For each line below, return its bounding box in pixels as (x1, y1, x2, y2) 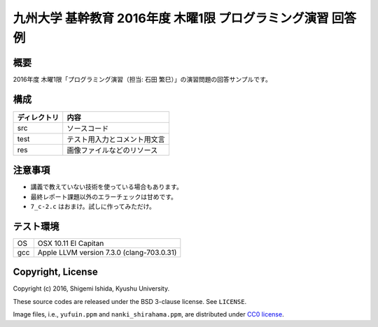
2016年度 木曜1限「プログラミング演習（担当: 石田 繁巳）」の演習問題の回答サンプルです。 (13, 75, 272, 83)
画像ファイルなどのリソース (66, 145, 158, 155)
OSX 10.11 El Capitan (37, 238, 104, 248)
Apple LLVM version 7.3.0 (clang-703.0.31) (37, 247, 177, 257)
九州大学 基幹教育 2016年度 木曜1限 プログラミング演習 (13, 10, 329, 26)
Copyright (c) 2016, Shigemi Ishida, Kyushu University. (13, 284, 170, 293)
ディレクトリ (17, 112, 59, 122)
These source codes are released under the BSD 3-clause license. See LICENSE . (13, 297, 247, 305)
